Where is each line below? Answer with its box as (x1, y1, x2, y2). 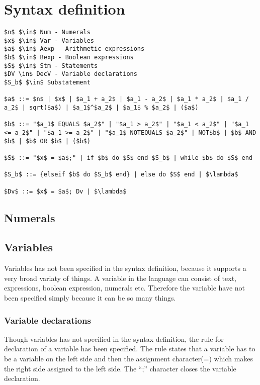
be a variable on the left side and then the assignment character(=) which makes (4, 353, 253, 364)
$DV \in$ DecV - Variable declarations (4, 70, 137, 78)
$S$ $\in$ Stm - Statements (4, 62, 98, 69)
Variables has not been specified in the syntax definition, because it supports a (4, 263, 246, 273)
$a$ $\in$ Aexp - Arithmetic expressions (4, 45, 145, 53)
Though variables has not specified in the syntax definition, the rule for (4, 333, 224, 344)
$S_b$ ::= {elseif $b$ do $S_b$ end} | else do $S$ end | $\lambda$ (4, 171, 238, 178)
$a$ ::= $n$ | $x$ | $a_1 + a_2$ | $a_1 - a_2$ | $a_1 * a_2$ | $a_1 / (4, 95, 249, 103)
